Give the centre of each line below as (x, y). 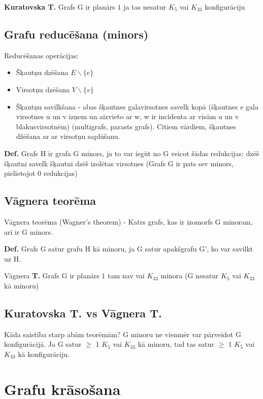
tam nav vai (126, 276)
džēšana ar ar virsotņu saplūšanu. (68, 136)
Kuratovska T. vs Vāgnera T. (83, 313)
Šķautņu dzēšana (42, 72)
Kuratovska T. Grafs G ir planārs (60, 7)
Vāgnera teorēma (50, 201)
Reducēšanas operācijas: (41, 55)
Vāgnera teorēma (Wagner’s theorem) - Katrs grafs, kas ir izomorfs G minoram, (128, 221)
